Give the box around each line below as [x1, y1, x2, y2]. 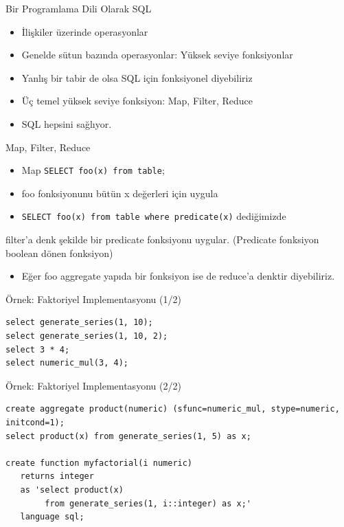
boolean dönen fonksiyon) [5, 245, 113, 260]
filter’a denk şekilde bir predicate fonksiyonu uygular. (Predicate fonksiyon [5, 232, 319, 247]
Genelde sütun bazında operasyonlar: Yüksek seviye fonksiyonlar [21, 47, 293, 62]
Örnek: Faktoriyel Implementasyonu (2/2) [5, 378, 181, 392]
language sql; [20, 512, 84, 522]
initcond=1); [5, 418, 65, 427]
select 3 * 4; [5, 344, 70, 355]
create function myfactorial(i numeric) [5, 458, 193, 468]
